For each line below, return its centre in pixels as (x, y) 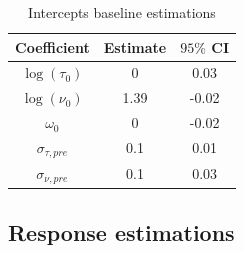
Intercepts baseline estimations (122, 12)
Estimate (135, 46)
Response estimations (121, 232)
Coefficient (52, 46)
